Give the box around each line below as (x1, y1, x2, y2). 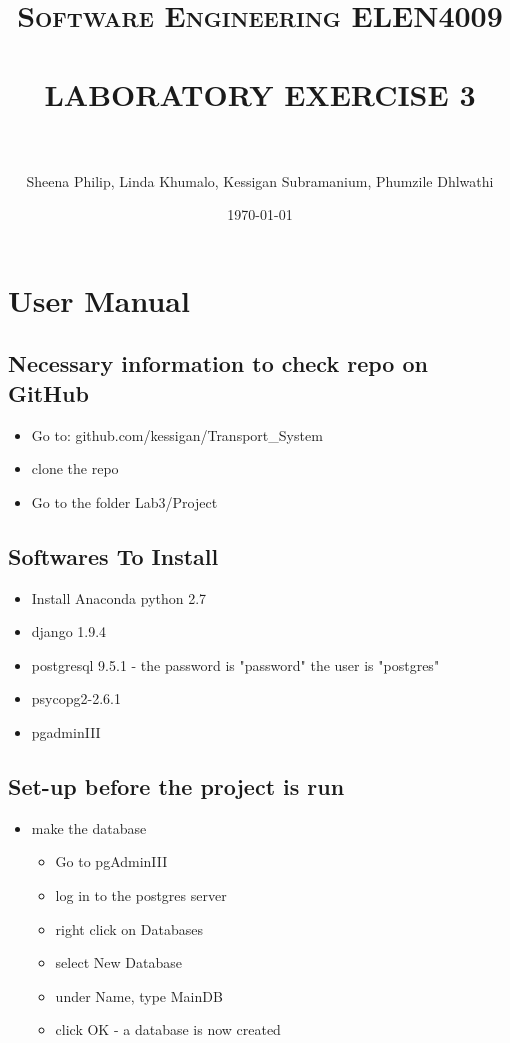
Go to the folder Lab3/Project (31, 491, 218, 512)
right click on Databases (55, 918, 203, 939)
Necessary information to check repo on (8, 348, 428, 379)
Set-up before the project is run (8, 771, 345, 801)
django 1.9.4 (31, 621, 107, 642)
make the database (31, 817, 147, 838)
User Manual (8, 279, 190, 320)
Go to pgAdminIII (55, 851, 168, 872)
